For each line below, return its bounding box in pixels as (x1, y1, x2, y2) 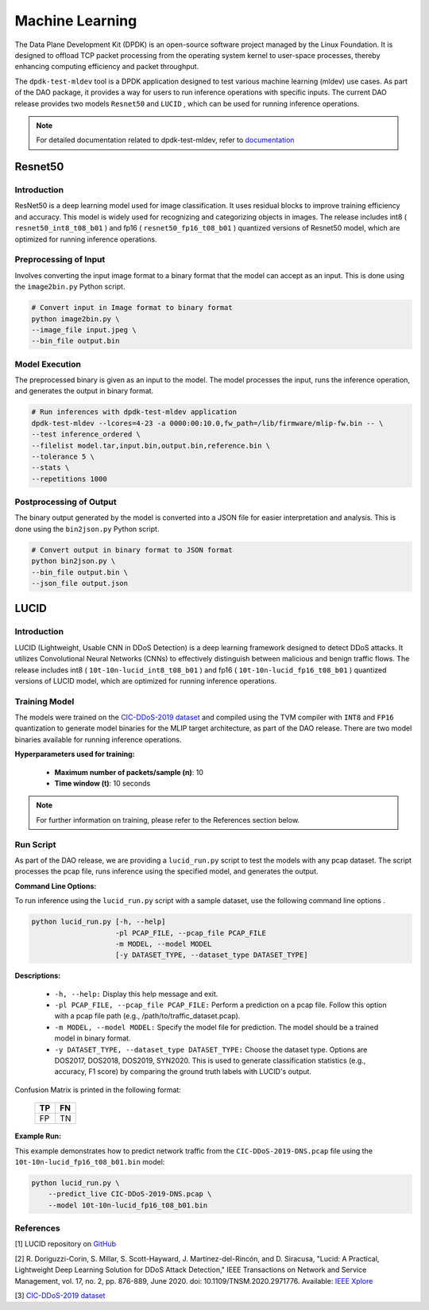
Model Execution (14, 359, 81, 370)
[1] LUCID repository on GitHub (14, 1239, 117, 1249)
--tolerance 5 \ (31, 452, 95, 461)
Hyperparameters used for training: (14, 750, 135, 759)
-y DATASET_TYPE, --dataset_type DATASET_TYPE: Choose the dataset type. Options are (54, 1045, 368, 1054)
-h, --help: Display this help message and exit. (54, 989, 218, 998)
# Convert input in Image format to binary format (31, 303, 234, 312)
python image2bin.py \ (31, 314, 120, 324)
